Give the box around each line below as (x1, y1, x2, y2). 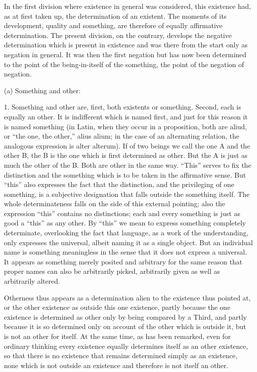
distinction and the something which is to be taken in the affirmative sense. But (4, 169, 246, 180)
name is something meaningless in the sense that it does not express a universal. (4, 247, 247, 257)
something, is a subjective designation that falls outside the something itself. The (4, 188, 250, 199)
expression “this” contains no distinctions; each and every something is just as (4, 208, 240, 218)
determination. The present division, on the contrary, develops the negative (4, 30, 232, 40)
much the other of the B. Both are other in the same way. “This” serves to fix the (4, 159, 252, 170)
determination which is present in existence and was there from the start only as (4, 39, 248, 50)
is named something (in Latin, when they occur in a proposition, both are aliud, (4, 121, 247, 131)
